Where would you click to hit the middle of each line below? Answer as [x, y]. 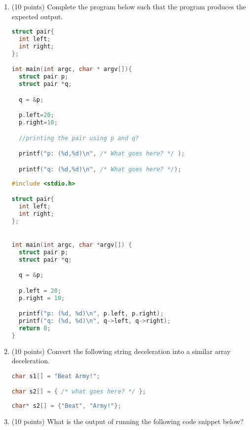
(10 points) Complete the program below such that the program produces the [129, 6]
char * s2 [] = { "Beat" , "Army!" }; [66, 406]
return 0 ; [35, 328]
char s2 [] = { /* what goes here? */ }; [79, 392]
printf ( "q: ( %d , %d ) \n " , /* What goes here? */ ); [100, 169]
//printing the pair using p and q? [79, 138]
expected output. [37, 16]
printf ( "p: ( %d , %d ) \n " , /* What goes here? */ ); [102, 154]
